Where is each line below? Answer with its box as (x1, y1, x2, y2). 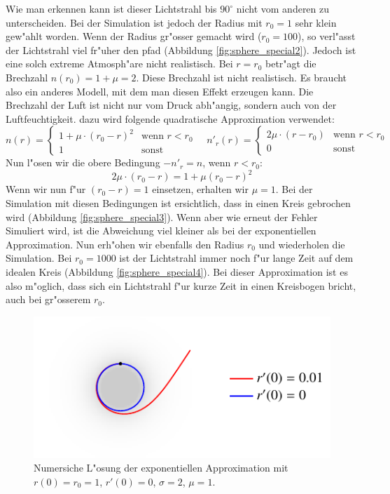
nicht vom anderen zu (236, 1, 330, 15)
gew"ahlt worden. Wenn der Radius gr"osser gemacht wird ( (6, 29, 262, 44)
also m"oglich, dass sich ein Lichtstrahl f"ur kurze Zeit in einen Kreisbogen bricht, (6, 278, 356, 293)
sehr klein (295, 15, 337, 29)
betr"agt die (265, 56, 316, 71)
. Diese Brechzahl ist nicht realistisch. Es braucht (136, 69, 347, 84)
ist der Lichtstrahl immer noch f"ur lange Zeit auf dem (119, 251, 354, 265)
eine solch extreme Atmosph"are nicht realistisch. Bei (6, 56, 233, 71)
